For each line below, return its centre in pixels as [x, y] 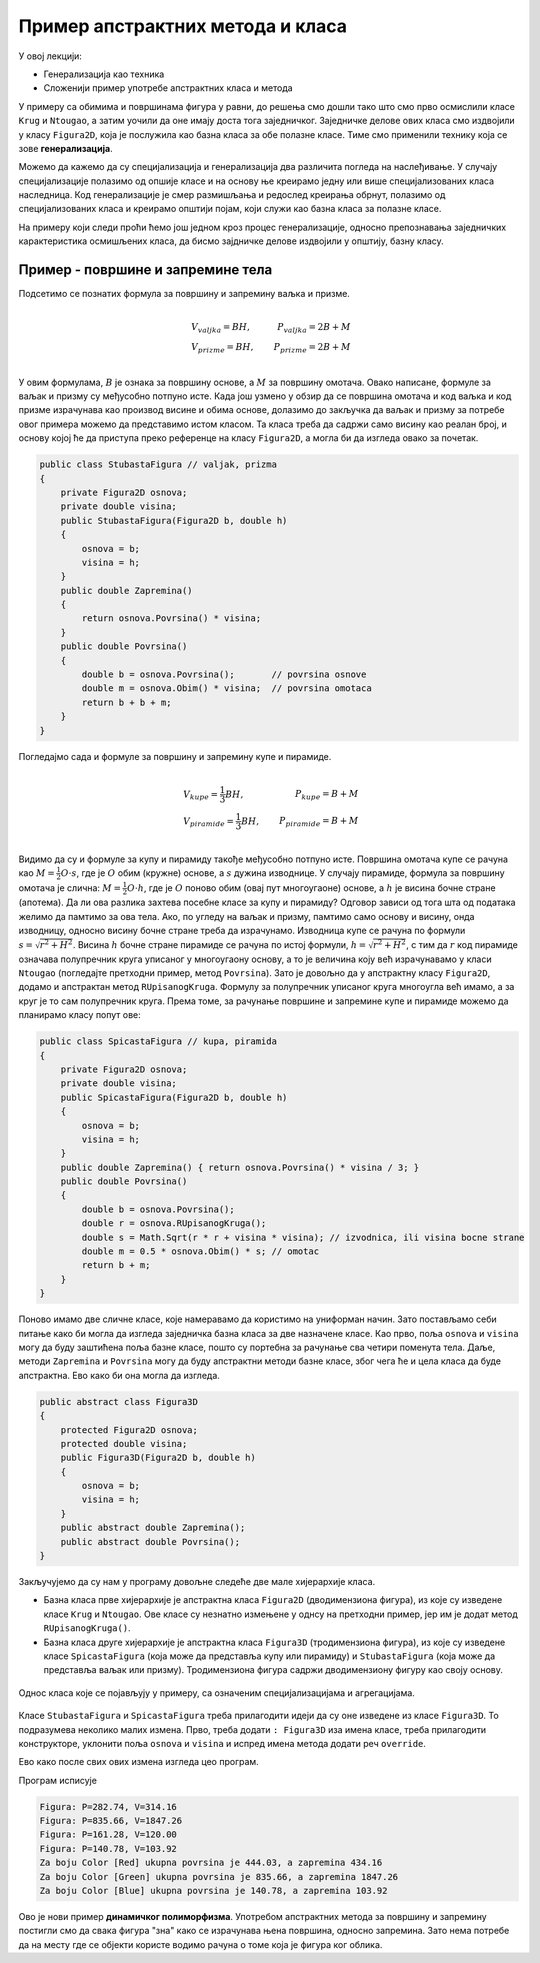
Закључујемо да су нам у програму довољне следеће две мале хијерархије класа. [197, 1582]
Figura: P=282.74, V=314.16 [108, 1806]
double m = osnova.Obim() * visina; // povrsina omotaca [226, 688]
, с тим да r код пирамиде [462, 944]
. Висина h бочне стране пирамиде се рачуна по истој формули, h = [219, 944]
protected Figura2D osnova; [129, 1429]
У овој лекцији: [50, 56]
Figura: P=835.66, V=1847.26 [111, 1821]
